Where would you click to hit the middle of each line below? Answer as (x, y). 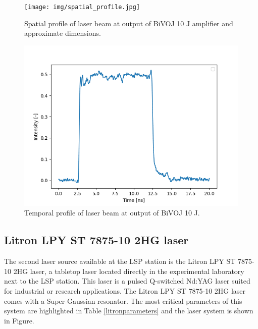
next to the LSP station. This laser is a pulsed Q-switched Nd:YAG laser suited (127, 281)
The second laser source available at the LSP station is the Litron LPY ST (120, 261)
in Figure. (19, 320)
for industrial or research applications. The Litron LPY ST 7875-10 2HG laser (125, 291)
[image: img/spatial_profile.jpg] (82, 7)
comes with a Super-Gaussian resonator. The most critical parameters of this (123, 300)
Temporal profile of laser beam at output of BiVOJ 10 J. (112, 213)
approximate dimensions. (63, 33)
